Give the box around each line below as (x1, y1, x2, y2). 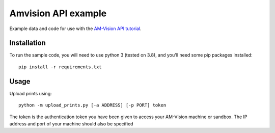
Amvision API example (9, 8, 107, 19)
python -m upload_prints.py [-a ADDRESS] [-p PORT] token (18, 102, 167, 108)
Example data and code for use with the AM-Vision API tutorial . (9, 25, 142, 32)
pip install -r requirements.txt (18, 64, 102, 70)
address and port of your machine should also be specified (9, 120, 133, 127)
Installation (9, 39, 46, 47)
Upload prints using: (9, 90, 52, 96)
